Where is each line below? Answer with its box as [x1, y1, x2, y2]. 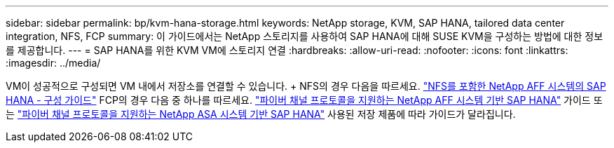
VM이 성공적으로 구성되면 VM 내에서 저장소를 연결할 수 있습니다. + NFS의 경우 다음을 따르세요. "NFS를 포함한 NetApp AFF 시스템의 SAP [6, 80, 606, 92]
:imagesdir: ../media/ [6, 57, 101, 69]
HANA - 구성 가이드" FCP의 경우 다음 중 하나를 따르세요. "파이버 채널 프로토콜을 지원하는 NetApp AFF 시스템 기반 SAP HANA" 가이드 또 [6, 94, 603, 106]
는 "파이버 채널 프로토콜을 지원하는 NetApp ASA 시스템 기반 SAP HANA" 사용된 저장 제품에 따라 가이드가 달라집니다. [6, 108, 516, 120]
